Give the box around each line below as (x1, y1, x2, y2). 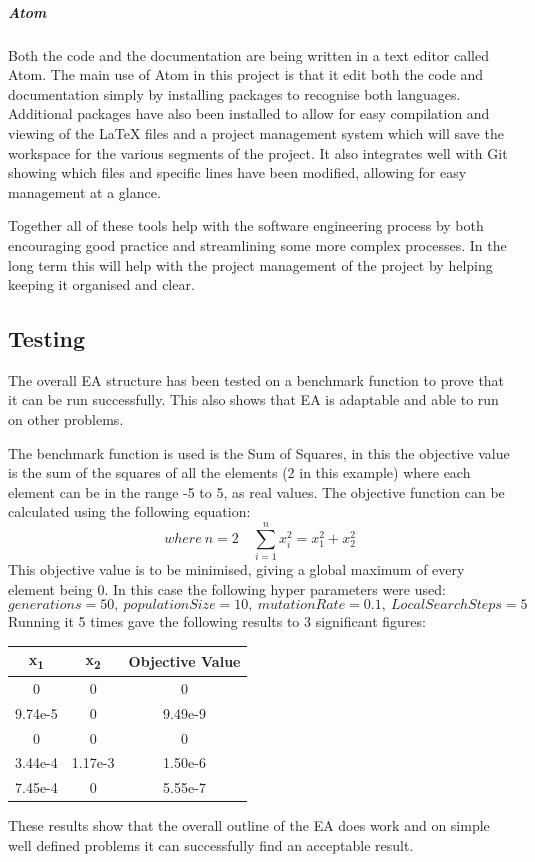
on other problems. (8, 409, 124, 430)
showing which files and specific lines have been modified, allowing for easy (8, 162, 467, 183)
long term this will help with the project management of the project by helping (8, 254, 493, 275)
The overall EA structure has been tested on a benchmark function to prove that (8, 369, 505, 390)
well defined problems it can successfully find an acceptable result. (8, 834, 414, 855)
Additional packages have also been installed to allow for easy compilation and (8, 103, 490, 124)
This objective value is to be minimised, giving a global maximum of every (8, 559, 465, 580)
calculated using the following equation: (8, 501, 251, 522)
